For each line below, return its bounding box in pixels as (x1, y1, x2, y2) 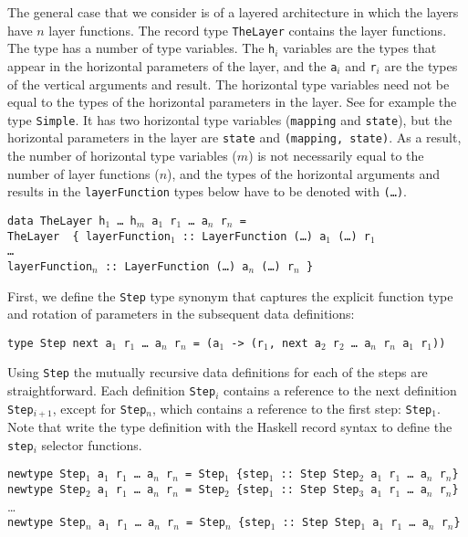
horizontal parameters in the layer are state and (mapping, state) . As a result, (7, 128, 462, 147)
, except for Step (52, 398, 147, 417)
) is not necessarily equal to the (248, 146, 424, 165)
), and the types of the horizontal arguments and (167, 163, 440, 183)
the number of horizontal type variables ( (7, 146, 237, 165)
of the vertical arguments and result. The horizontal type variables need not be (7, 74, 450, 93)
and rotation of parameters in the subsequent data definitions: (7, 304, 355, 323)
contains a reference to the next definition (224, 381, 457, 400)
